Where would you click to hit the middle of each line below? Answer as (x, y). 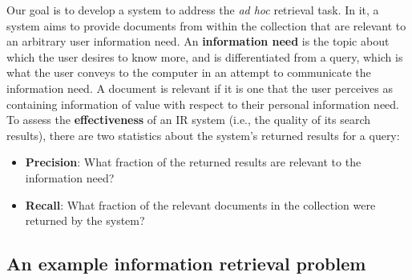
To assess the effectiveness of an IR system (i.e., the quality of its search (189, 120)
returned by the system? (85, 220)
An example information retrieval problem (186, 264)
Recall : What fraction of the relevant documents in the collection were (200, 204)
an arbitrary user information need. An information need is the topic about (198, 41)
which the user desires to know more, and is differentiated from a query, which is (205, 56)
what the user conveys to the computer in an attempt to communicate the (189, 72)
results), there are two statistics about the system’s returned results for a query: (203, 135)
